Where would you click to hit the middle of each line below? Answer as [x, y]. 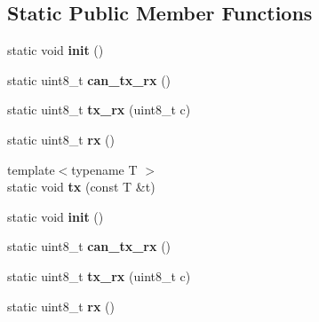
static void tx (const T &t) [81, 187]
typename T [104, 169]
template [31, 169]
